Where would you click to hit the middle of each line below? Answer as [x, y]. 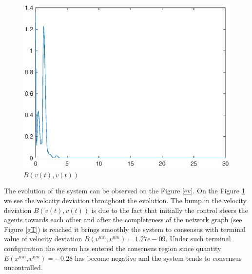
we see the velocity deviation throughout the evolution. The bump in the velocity [125, 200]
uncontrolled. [23, 267]
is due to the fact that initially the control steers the [170, 210]
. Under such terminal [198, 239]
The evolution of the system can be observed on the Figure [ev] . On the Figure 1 [125, 191]
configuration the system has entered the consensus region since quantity [113, 248]
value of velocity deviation [43, 239]
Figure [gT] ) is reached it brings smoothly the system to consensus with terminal [125, 229]
